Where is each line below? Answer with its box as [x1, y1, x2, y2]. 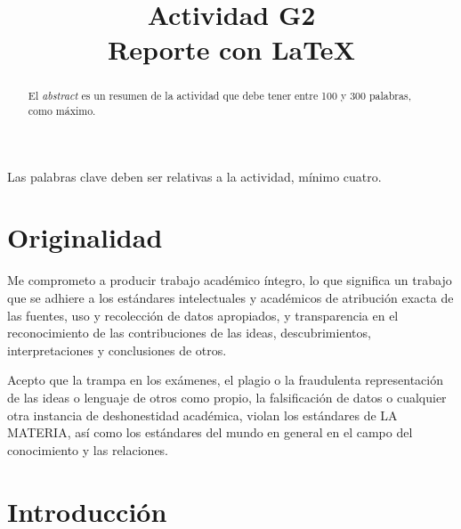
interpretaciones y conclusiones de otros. [7, 340, 227, 359]
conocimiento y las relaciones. [7, 440, 169, 459]
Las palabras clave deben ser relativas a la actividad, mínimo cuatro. [7, 167, 382, 185]
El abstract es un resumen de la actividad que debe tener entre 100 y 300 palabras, [28, 88, 411, 103]
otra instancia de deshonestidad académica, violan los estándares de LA [7, 405, 398, 424]
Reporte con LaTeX [108, 31, 355, 68]
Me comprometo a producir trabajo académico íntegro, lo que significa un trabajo [7, 271, 452, 289]
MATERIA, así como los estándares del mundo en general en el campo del [7, 423, 413, 442]
